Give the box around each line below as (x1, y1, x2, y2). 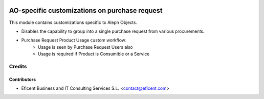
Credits (9, 63, 27, 70)
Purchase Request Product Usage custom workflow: (21, 37, 127, 43)
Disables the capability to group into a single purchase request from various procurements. (21, 28, 205, 34)
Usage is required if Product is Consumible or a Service (38, 51, 150, 57)
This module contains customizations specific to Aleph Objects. (9, 20, 137, 25)
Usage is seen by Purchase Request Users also (38, 44, 133, 50)
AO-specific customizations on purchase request (9, 6, 163, 15)
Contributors (9, 76, 36, 82)
